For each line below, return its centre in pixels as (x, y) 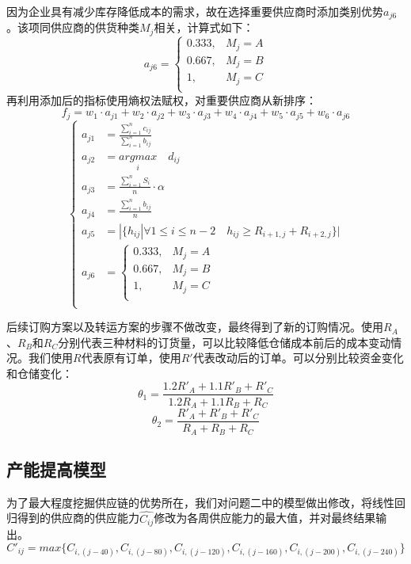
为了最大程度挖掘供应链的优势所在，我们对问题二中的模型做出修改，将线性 (200, 502)
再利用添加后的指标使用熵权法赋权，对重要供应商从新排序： (162, 99)
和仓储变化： (40, 373)
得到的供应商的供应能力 (78, 518)
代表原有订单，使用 (131, 358)
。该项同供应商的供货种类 (73, 27)
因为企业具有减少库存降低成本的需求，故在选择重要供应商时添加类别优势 (195, 11)
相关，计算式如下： (204, 27)
